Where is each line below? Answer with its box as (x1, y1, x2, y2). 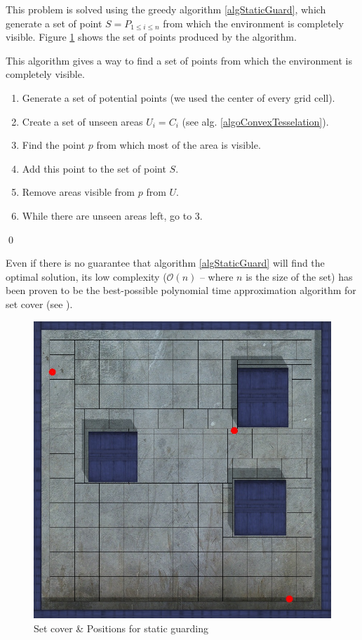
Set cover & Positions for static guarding (34, 620, 209, 635)
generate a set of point (6, 15, 102, 30)
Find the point (22, 138, 86, 152)
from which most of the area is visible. (96, 138, 261, 152)
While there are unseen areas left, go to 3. (22, 208, 203, 222)
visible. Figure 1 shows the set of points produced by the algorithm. (6, 29, 297, 44)
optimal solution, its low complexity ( (6, 269, 167, 284)
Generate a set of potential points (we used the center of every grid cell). (22, 90, 335, 105)
